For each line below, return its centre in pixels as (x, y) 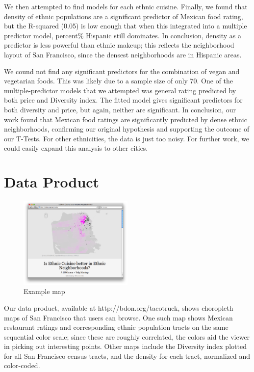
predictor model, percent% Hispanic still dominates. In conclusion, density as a (123, 35)
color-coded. (22, 365)
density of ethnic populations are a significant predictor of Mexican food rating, (124, 16)
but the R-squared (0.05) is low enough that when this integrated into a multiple (126, 26)
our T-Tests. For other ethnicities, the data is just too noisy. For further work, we (127, 138)
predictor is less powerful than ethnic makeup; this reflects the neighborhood (119, 45)
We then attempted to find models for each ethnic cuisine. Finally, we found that (126, 6)
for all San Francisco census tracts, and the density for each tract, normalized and (127, 356)
